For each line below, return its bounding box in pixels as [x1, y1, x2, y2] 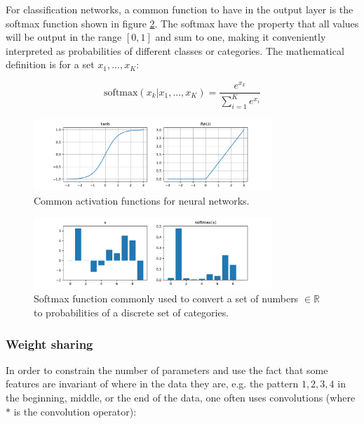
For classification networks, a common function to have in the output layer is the [6, 2, 353, 16]
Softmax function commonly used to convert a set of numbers [34, 291, 299, 306]
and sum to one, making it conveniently [155, 30, 326, 44]
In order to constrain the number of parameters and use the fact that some [6, 362, 328, 377]
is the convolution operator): [13, 404, 137, 418]
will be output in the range [6, 30, 122, 44]
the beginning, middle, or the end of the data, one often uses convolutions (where [6, 390, 356, 404]
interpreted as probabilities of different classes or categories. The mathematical [6, 43, 344, 58]
